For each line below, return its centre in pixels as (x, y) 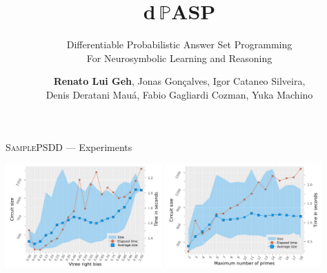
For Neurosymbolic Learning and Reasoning (179, 58)
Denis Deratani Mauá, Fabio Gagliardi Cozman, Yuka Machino (179, 94)
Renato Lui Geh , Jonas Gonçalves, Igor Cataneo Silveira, (179, 81)
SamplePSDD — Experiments (69, 146)
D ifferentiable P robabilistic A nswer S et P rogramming (179, 44)
